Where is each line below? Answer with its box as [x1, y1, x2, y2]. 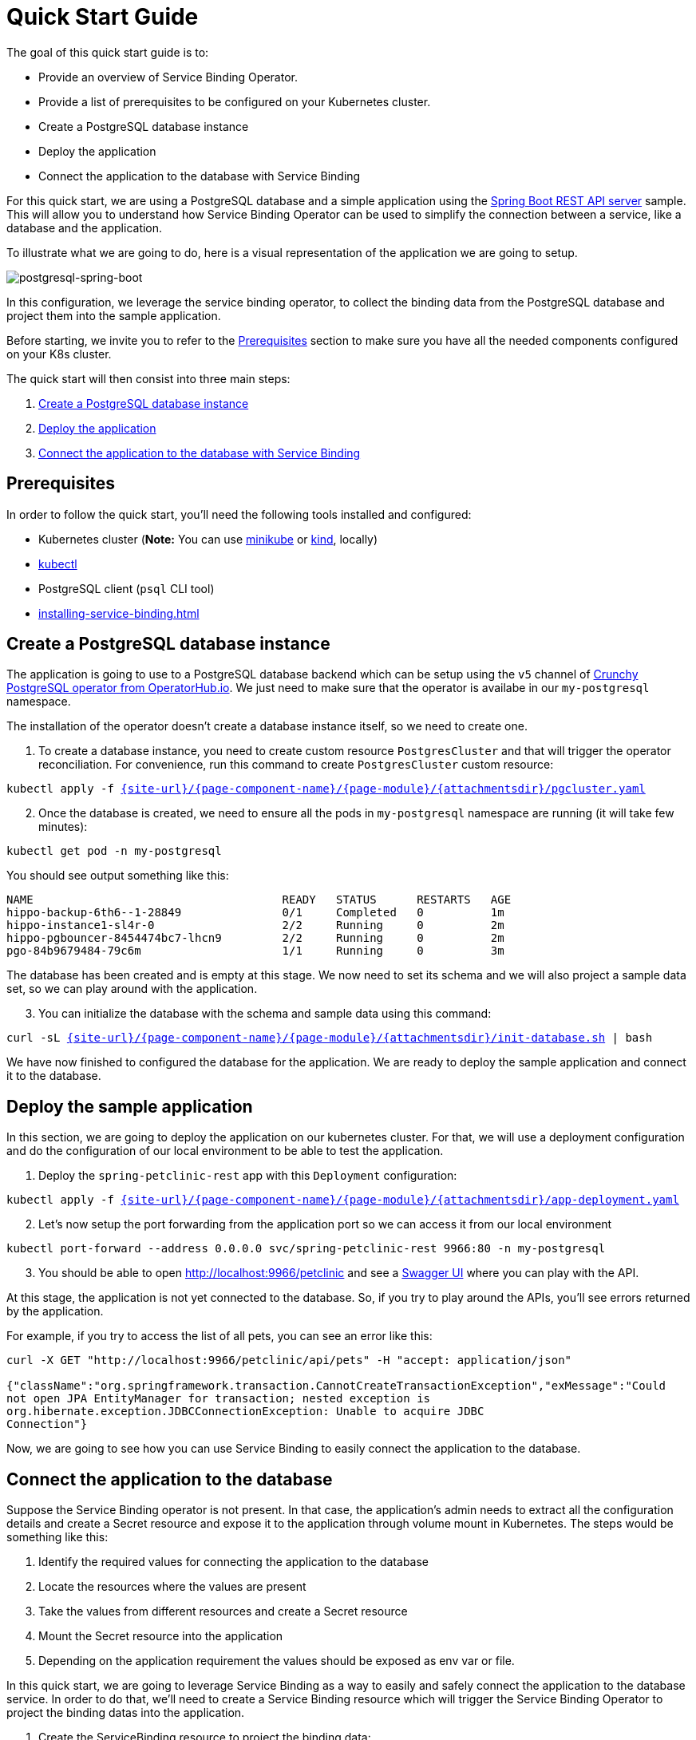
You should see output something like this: [6, 868, 229, 883]
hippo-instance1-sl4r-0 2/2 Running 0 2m [6, 919, 504, 932]
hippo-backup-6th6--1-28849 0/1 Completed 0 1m [6, 906, 504, 919]
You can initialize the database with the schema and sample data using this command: [38, 1006, 492, 1021]
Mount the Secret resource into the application [38, 1629, 283, 1643]
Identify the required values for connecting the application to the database [38, 1555, 429, 1569]
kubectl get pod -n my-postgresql [6, 844, 222, 858]
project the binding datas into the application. [6, 1706, 245, 1720]
